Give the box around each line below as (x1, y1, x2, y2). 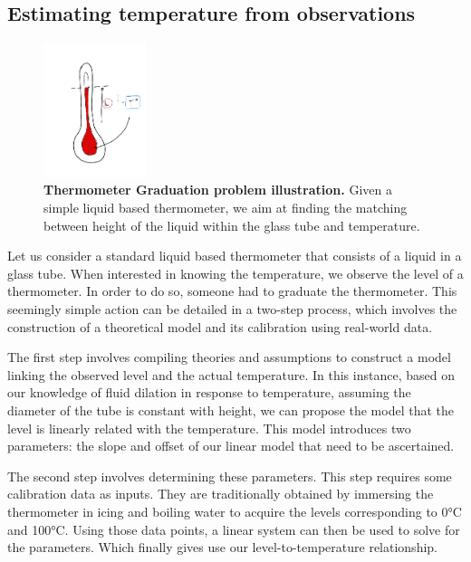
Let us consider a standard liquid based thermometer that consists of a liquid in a (7, 246, 462, 265)
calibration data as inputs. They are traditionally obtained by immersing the (7, 484, 434, 503)
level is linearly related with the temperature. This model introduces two (7, 418, 411, 437)
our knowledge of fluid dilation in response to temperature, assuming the (7, 383, 411, 402)
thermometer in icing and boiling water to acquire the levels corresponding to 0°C (7, 501, 462, 520)
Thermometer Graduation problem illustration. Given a (43, 180, 392, 199)
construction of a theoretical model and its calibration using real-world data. (7, 317, 433, 336)
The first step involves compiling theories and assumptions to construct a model (7, 348, 451, 367)
